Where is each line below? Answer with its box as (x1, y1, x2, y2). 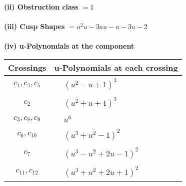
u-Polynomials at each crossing (54, 61, 178, 73)
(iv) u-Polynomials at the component (4, 41, 134, 51)
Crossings (8, 61, 46, 73)
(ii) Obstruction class (4, 2, 78, 12)
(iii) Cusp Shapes (4, 21, 65, 32)
